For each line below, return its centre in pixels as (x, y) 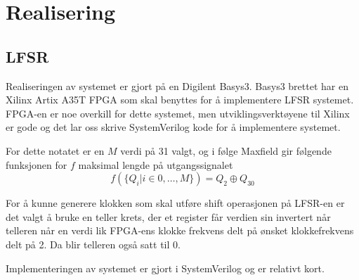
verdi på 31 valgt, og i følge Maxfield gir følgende (226, 150)
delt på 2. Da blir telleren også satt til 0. (93, 244)
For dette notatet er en (55, 150)
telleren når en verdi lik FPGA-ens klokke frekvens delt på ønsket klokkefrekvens (180, 230)
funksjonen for (37, 164)
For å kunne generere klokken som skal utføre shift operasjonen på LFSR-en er (175, 203)
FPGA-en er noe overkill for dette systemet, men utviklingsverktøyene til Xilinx (178, 113)
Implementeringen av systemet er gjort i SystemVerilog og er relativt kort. (165, 268)
